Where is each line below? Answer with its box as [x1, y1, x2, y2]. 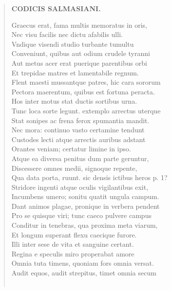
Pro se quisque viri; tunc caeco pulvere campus [11, 210, 152, 220]
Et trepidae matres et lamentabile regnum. [11, 67, 139, 77]
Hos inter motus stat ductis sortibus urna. [11, 96, 137, 106]
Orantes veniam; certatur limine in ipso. [11, 144, 131, 154]
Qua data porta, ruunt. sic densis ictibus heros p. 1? [11, 172, 168, 182]
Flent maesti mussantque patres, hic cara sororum [11, 77, 161, 87]
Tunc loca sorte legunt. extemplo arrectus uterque [11, 105, 161, 115]
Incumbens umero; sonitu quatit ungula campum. [11, 191, 159, 201]
